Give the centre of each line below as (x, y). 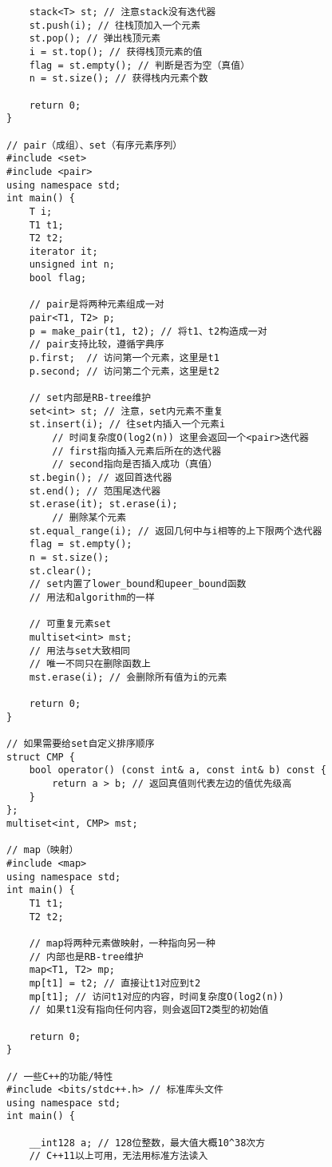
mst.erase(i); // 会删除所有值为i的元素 (128, 677)
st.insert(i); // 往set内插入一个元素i (127, 425)
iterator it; (63, 251)
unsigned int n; (72, 265)
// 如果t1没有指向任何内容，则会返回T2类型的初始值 (149, 1010)
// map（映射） (43, 850)
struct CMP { (41, 757)
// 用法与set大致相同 (79, 651)
